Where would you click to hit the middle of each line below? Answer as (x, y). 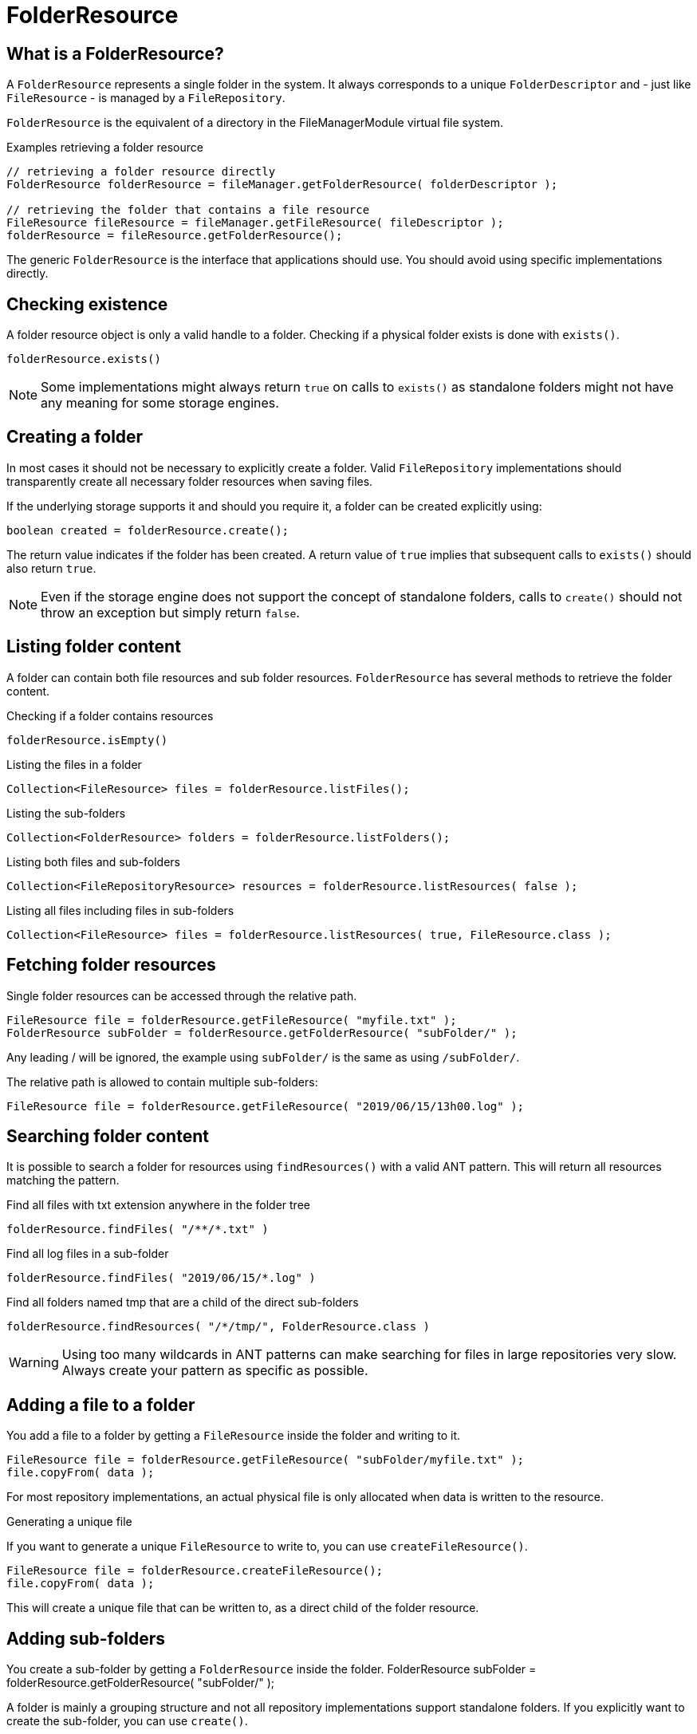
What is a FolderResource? (115, 53)
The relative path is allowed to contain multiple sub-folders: (162, 1082)
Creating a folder (75, 437)
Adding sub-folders (86, 1638)
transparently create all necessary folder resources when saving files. (190, 481)
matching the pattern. (63, 1180)
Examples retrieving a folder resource (105, 148)
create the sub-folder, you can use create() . (127, 1721)
